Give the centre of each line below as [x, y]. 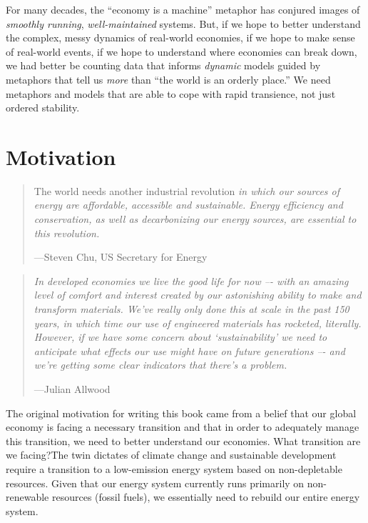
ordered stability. [43, 108]
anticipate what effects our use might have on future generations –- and [189, 350]
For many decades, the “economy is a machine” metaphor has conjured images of [183, 9]
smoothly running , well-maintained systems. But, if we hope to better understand [183, 23]
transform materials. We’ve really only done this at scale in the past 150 [191, 309]
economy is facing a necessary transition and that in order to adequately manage [183, 427]
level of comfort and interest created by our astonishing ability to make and [198, 295]
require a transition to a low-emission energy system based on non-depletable [174, 468]
